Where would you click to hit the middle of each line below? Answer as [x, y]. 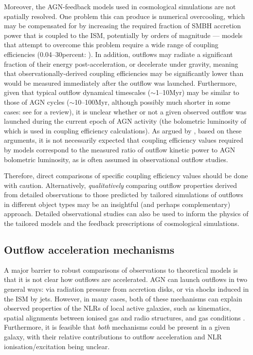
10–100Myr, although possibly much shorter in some [153, 102]
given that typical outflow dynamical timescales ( [77, 92]
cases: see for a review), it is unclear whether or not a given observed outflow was [125, 111]
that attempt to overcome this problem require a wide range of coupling [111, 45]
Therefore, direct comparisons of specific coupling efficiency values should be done [126, 176]
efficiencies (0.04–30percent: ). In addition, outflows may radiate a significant [118, 54]
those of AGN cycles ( [37, 102]
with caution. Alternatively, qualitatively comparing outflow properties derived [120, 185]
